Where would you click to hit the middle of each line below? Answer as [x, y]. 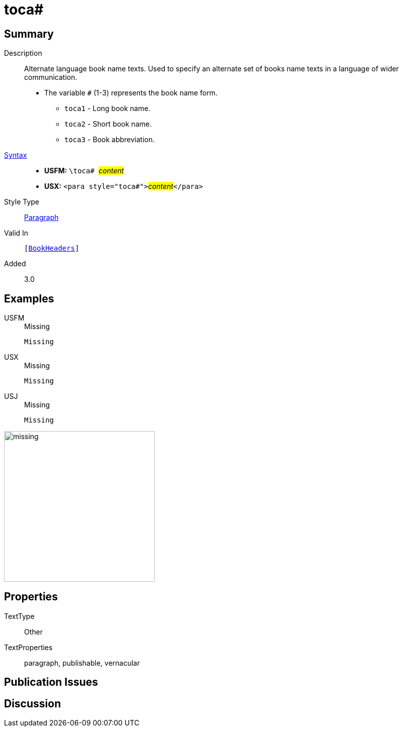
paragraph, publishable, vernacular [82, 663]
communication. [51, 77]
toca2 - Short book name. [108, 124]
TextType [19, 616]
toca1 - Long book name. [108, 109]
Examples [29, 298]
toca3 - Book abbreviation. [110, 140]
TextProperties [28, 647]
